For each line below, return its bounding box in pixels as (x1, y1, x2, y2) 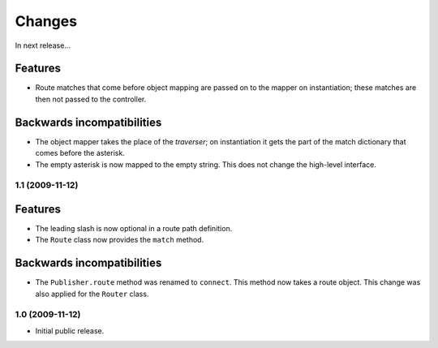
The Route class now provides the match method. (35, 235, 204, 245)
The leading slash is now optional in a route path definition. (35, 224, 233, 233)
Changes (15, 12, 77, 30)
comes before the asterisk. (35, 148, 125, 158)
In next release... (15, 41, 71, 50)
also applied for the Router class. (35, 289, 149, 299)
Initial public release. (35, 325, 105, 336)
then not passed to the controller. (35, 94, 147, 104)
